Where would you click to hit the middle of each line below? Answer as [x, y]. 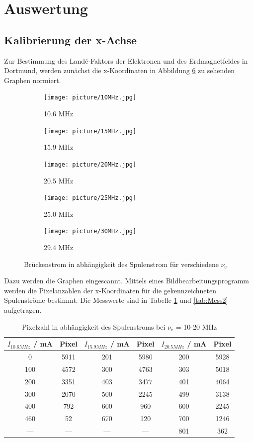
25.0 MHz [59, 214]
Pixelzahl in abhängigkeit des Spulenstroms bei [94, 326]
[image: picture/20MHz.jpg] [90, 164]
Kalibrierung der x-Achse [71, 40]
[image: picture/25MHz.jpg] [90, 198]
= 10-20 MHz [196, 326]
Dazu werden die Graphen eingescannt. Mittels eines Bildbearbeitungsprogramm [126, 281]
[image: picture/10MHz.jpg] [90, 98]
